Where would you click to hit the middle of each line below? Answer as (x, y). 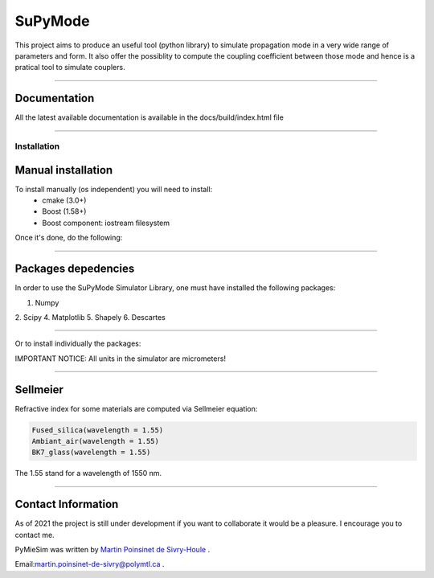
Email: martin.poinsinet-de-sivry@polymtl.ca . (90, 564)
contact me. (35, 535)
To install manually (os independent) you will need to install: (114, 189)
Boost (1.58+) (64, 211)
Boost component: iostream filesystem (106, 223)
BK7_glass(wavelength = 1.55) (91, 453)
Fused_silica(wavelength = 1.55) (98, 430)
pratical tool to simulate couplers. (70, 68)
